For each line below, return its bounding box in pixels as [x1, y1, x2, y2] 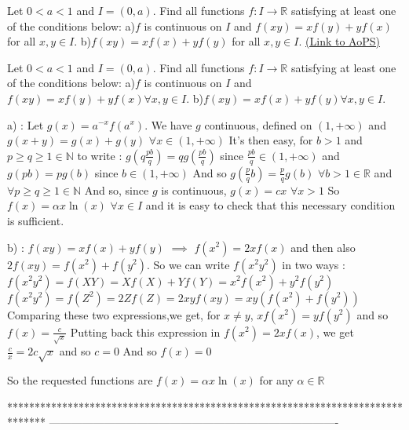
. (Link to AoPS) [298, 33, 380, 49]
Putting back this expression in [70, 323, 221, 340]
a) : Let [7, 116, 44, 133]
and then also [290, 239, 356, 255]
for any [259, 372, 294, 388]
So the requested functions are [7, 372, 153, 388]
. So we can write [146, 256, 230, 272]
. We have [144, 116, 192, 133]
